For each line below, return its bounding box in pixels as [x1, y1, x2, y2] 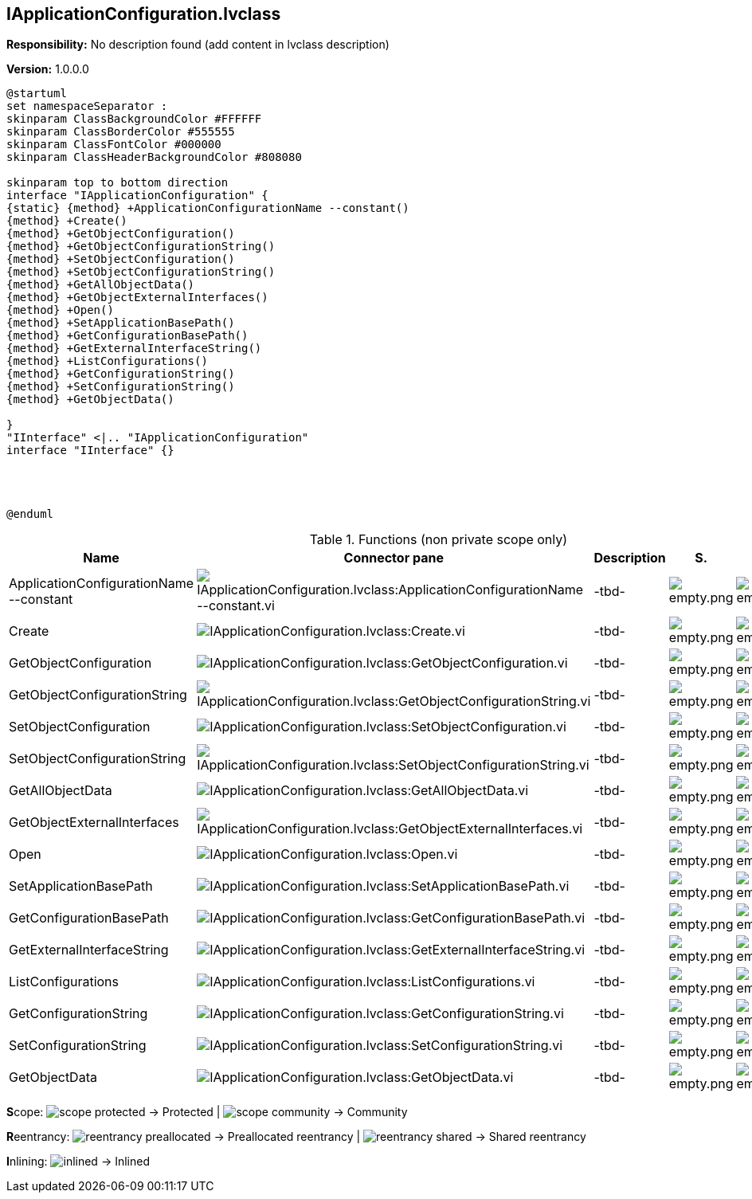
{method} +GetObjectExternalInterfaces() [6, 291, 268, 304]
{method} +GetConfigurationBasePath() [6, 329, 249, 343]
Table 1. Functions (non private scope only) [309, 531, 568, 548]
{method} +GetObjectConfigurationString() [6, 240, 276, 253]
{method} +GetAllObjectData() [6, 278, 195, 292]
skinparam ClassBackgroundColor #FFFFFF [6, 112, 262, 126]
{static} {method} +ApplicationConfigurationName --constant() [6, 202, 409, 215]
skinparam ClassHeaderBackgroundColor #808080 [6, 151, 302, 164]
